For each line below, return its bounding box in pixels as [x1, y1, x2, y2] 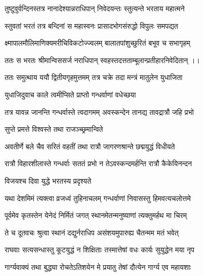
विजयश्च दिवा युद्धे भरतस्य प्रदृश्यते [5, 175, 92, 186]
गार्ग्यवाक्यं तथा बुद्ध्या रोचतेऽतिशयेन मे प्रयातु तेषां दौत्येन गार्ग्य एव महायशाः [5, 261, 191, 272]
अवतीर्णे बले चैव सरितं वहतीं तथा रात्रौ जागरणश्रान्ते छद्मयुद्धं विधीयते [5, 141, 175, 151]
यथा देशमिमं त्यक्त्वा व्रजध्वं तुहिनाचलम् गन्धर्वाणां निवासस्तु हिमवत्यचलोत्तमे [5, 192, 191, 203]
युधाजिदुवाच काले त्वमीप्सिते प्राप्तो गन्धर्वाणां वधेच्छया [5, 89, 136, 100]
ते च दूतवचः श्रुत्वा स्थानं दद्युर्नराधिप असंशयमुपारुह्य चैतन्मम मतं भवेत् [5, 227, 179, 238]
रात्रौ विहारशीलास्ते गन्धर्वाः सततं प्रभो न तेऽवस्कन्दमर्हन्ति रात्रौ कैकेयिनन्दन [5, 158, 192, 169]
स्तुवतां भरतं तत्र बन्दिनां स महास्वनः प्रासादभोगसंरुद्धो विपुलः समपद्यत [5, 20, 178, 31]
